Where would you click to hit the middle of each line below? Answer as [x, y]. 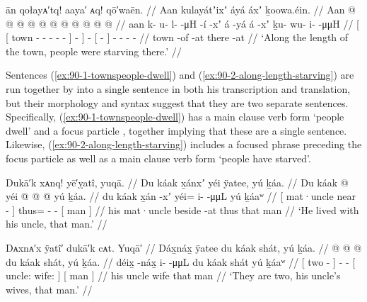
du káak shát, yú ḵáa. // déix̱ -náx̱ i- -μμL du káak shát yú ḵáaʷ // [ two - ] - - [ [181, 261]
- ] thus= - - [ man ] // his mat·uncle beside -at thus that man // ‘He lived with [182, 209]
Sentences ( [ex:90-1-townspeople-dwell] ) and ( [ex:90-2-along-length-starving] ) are [180, 75]
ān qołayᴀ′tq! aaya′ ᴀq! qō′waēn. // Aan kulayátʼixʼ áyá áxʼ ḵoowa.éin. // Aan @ [181, 9]
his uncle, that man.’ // [57, 224]
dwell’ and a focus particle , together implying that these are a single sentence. [176, 130]
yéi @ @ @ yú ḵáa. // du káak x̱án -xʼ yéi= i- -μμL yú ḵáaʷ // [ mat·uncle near [181, 196]
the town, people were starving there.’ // [94, 51]
